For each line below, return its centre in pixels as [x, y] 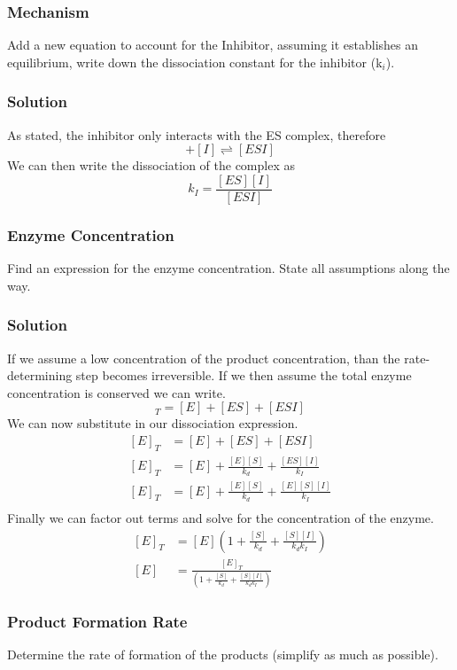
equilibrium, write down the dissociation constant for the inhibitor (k [195, 62]
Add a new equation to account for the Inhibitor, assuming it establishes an [213, 45]
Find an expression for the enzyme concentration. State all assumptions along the [228, 268]
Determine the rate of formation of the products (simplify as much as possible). [223, 654]
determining [40, 375]
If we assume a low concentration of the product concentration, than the [204, 358]
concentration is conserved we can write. [116, 392]
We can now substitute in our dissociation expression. [153, 423]
